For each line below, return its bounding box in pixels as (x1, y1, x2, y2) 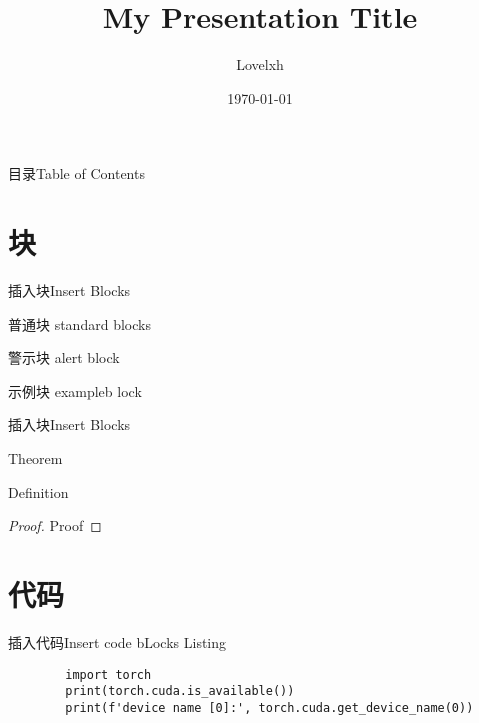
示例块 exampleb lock (8, 380, 142, 401)
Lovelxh (236, 54, 284, 75)
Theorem (8, 448, 63, 468)
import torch (65, 667, 152, 682)
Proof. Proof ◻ (8, 515, 102, 536)
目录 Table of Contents (8, 163, 145, 184)
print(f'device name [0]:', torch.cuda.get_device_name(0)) (65, 700, 474, 715)
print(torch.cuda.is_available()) (65, 684, 295, 699)
